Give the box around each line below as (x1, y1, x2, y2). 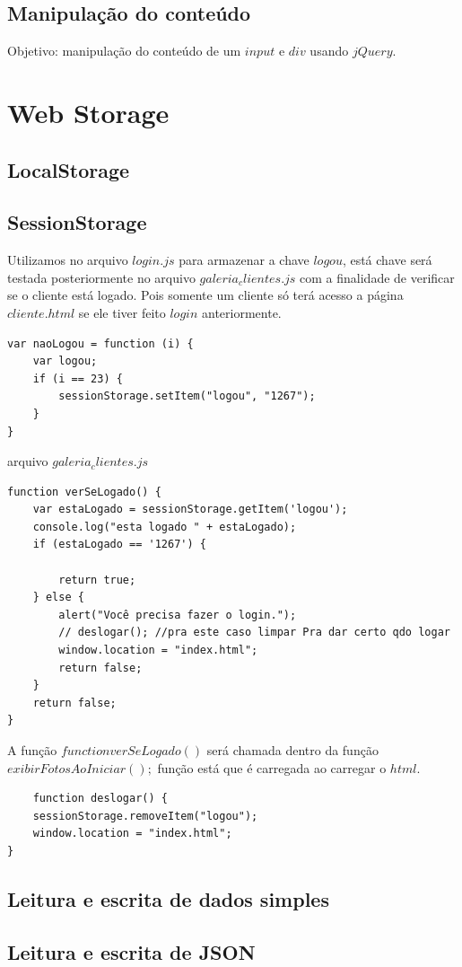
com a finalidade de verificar (300, 268, 455, 286)
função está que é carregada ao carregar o (157, 758, 387, 777)
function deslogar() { (32, 792, 168, 805)
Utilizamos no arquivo (7, 251, 128, 269)
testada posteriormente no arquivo (7, 268, 196, 286)
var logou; (32, 355, 98, 368)
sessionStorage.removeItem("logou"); (32, 809, 258, 822)
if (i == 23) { (32, 372, 123, 385)
